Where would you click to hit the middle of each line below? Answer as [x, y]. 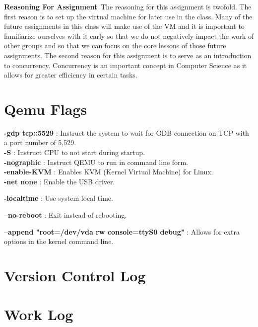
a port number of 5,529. [40, 142]
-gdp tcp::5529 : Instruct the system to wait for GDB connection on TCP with [127, 132]
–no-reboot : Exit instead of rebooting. [65, 215]
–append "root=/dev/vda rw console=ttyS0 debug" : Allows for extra [122, 231]
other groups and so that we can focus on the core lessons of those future [115, 45]
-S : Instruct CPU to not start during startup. [75, 152]
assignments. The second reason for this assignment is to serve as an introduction [128, 55]
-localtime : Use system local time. [59, 198]
